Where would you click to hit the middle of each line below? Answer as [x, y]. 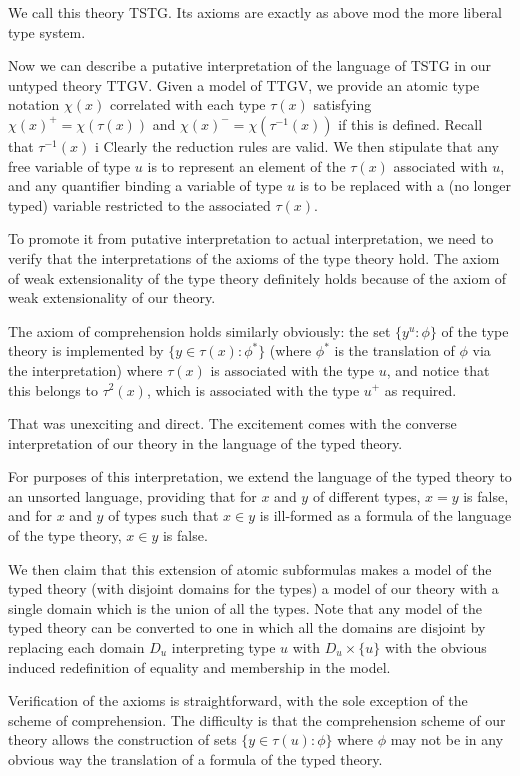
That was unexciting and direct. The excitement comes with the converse [232, 423]
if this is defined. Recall [410, 123]
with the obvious [435, 647]
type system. [47, 31]
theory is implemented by [86, 350]
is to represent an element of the [246, 165]
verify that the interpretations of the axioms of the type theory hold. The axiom [254, 257]
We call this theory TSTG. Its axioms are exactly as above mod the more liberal [255, 12]
